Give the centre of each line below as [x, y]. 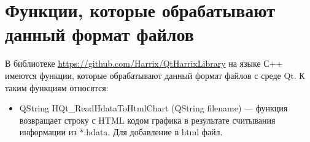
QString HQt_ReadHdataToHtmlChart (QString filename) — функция [153, 108]
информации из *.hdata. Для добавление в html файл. [121, 132]
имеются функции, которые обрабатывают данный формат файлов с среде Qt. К [155, 75]
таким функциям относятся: [57, 87]
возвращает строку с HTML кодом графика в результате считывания [147, 120]
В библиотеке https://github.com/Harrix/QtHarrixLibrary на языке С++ [144, 63]
